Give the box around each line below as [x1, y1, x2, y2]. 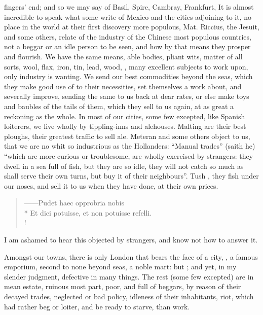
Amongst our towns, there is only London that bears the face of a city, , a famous [4, 251, 258, 262]
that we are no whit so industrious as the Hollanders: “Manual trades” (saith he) [4, 141, 255, 151]
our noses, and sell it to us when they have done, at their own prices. [4, 180, 218, 191]
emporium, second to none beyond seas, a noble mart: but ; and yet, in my [4, 261, 237, 272]
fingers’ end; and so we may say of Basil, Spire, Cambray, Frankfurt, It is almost [4, 2, 254, 12]
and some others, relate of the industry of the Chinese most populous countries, [4, 31, 251, 42]
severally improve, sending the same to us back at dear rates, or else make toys [4, 91, 249, 101]
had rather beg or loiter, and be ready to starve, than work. [4, 301, 190, 311]
